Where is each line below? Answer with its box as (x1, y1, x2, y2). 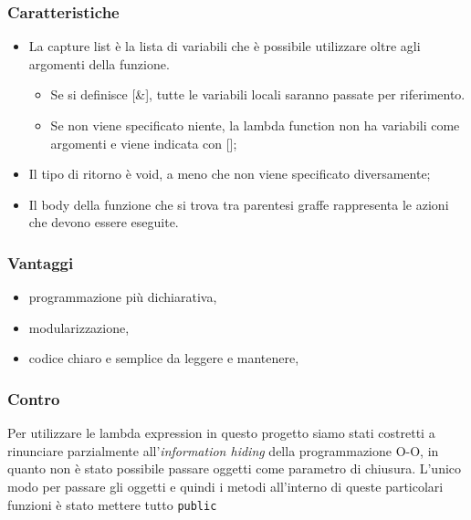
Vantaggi (7, 251, 74, 274)
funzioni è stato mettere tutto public (7, 494, 217, 514)
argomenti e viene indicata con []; (50, 133, 237, 152)
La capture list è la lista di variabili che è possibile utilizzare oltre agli (28, 36, 421, 56)
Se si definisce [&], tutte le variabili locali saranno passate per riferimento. (50, 85, 466, 104)
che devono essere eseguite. (28, 213, 179, 232)
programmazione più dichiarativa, (28, 287, 217, 307)
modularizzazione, (28, 317, 130, 337)
